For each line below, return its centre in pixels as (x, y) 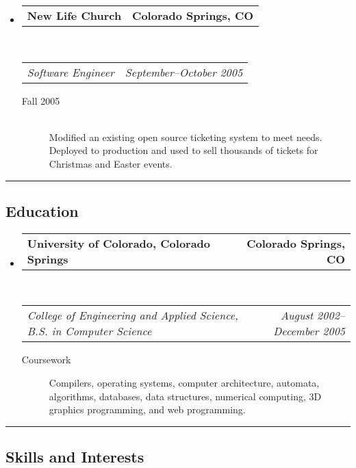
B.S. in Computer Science (89, 331)
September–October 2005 (184, 72)
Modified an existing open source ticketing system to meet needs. (186, 136)
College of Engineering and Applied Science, (133, 315)
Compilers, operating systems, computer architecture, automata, (184, 382)
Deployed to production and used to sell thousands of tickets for (183, 150)
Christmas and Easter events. (111, 163)
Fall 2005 (41, 100)
